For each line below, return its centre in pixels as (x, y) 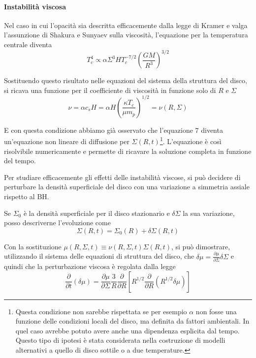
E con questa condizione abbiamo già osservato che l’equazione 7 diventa (113, 130)
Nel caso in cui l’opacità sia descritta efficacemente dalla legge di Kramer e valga (126, 25)
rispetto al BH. (27, 196)
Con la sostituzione (33, 246)
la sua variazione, (209, 213)
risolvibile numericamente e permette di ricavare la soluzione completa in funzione (128, 151)
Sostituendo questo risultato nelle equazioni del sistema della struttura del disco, (126, 80)
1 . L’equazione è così (191, 141)
